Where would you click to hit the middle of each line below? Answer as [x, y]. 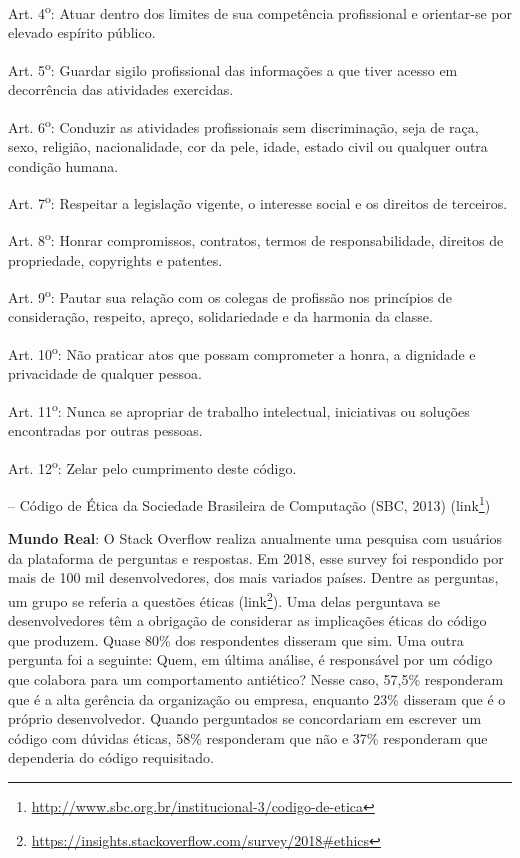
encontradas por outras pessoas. [105, 430]
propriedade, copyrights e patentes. [115, 259]
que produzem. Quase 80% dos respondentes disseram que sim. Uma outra [236, 639]
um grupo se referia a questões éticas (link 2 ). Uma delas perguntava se [224, 599]
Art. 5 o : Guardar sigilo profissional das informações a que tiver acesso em [233, 68]
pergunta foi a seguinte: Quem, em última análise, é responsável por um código [250, 659]
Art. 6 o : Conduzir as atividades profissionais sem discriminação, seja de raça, [243, 125]
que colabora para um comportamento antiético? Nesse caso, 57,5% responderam [256, 679]
